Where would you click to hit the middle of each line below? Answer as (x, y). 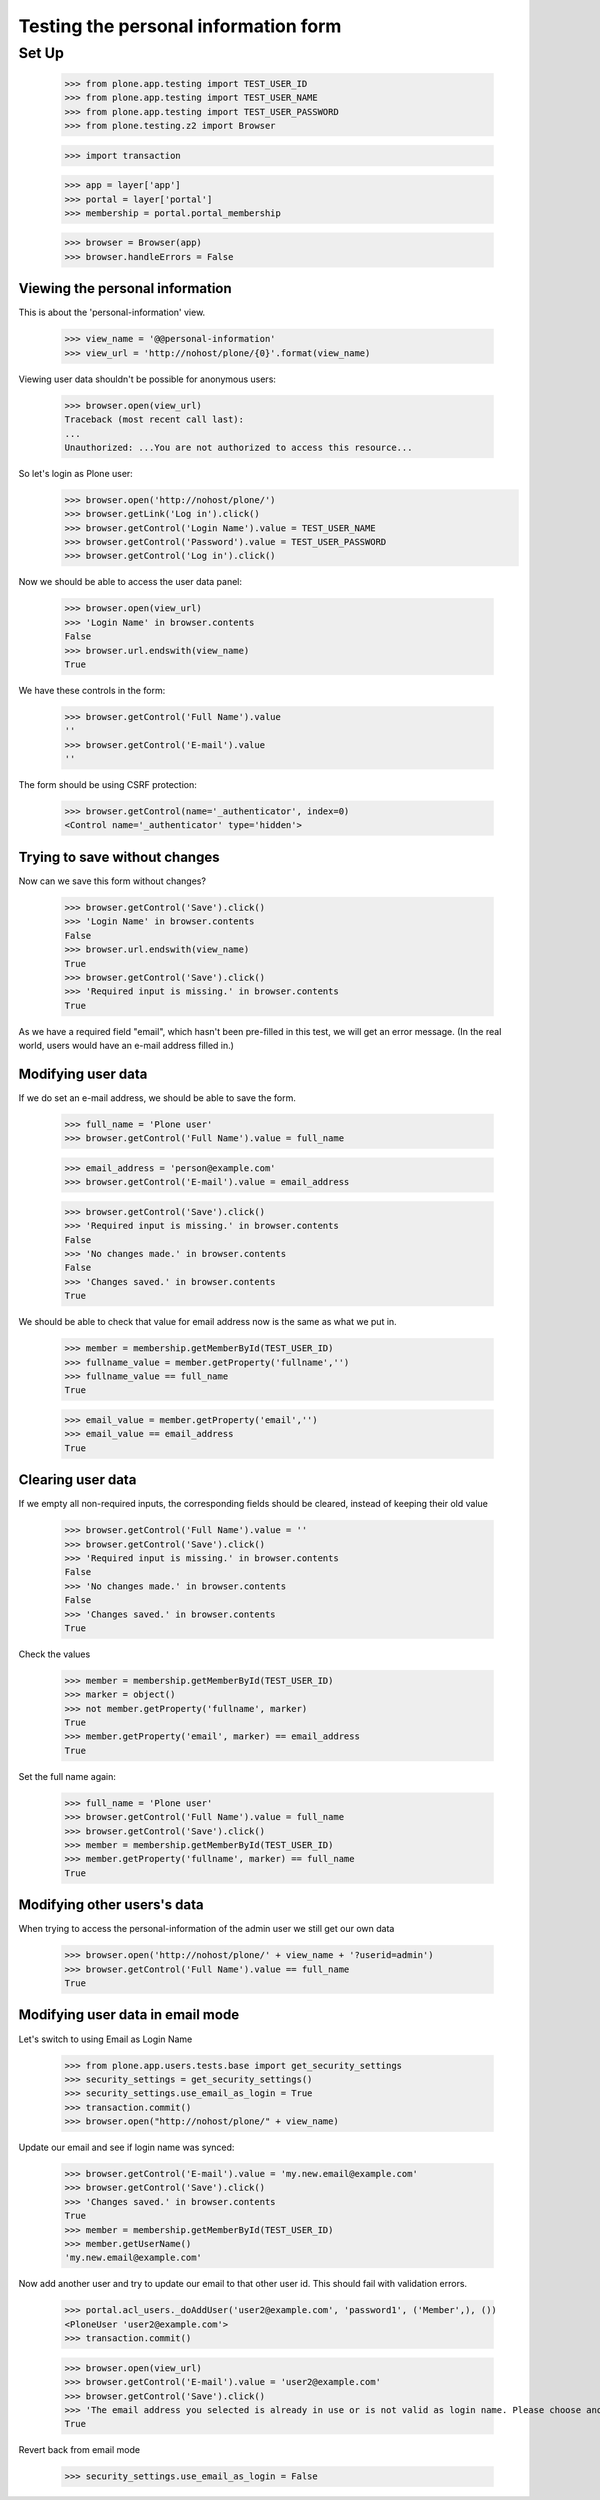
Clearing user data (77, 1480)
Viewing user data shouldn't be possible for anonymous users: (147, 379)
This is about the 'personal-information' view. (112, 312)
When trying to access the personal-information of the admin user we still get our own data (206, 1929)
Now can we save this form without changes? (112, 881)
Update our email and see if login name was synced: (126, 2147)
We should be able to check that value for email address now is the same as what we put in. (207, 1322)
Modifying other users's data (111, 1905)
